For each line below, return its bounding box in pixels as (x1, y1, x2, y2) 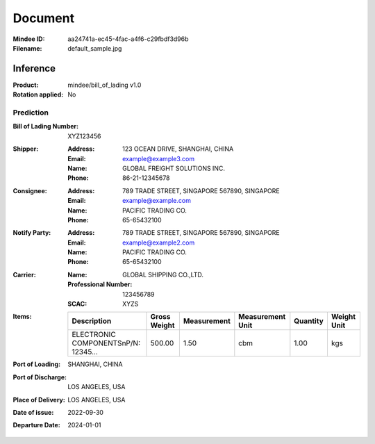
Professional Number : (67, 280, 133, 288)
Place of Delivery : (12, 395, 65, 404)
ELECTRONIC (72, 330, 116, 340)
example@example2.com (122, 238, 195, 247)
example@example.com (122, 197, 191, 205)
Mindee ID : (12, 35, 45, 43)
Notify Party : (12, 229, 51, 237)
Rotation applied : (12, 90, 64, 99)
